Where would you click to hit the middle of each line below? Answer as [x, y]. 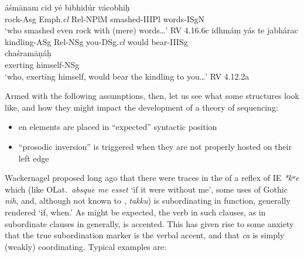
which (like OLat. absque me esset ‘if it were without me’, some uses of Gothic [146, 189]
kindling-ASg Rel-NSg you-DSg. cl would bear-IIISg [96, 41]
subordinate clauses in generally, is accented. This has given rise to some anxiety [149, 223]
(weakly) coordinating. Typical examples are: [86, 246]
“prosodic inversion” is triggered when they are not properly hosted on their [155, 146]
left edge [34, 158]
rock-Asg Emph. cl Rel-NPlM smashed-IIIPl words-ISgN [105, 18]
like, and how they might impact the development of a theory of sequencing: [141, 107]
